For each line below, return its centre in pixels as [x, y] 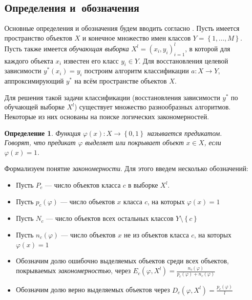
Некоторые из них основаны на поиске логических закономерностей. [107, 117]
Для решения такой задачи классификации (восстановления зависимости [112, 97]
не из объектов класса [156, 235]
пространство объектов [38, 37]
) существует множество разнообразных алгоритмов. [152, 107]
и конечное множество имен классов [136, 37]
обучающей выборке [35, 107]
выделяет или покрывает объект [135, 142]
